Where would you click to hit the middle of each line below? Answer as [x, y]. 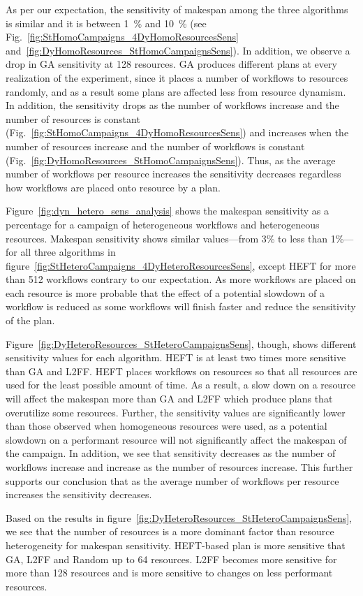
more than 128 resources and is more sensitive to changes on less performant [169, 573]
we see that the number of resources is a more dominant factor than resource [170, 531]
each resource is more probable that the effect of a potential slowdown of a [165, 292]
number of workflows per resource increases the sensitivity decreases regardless [173, 174]
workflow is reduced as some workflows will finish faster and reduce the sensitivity [181, 306]
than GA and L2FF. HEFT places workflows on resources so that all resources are [181, 371]
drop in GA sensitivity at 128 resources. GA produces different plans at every [171, 64]
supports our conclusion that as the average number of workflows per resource [172, 480]
